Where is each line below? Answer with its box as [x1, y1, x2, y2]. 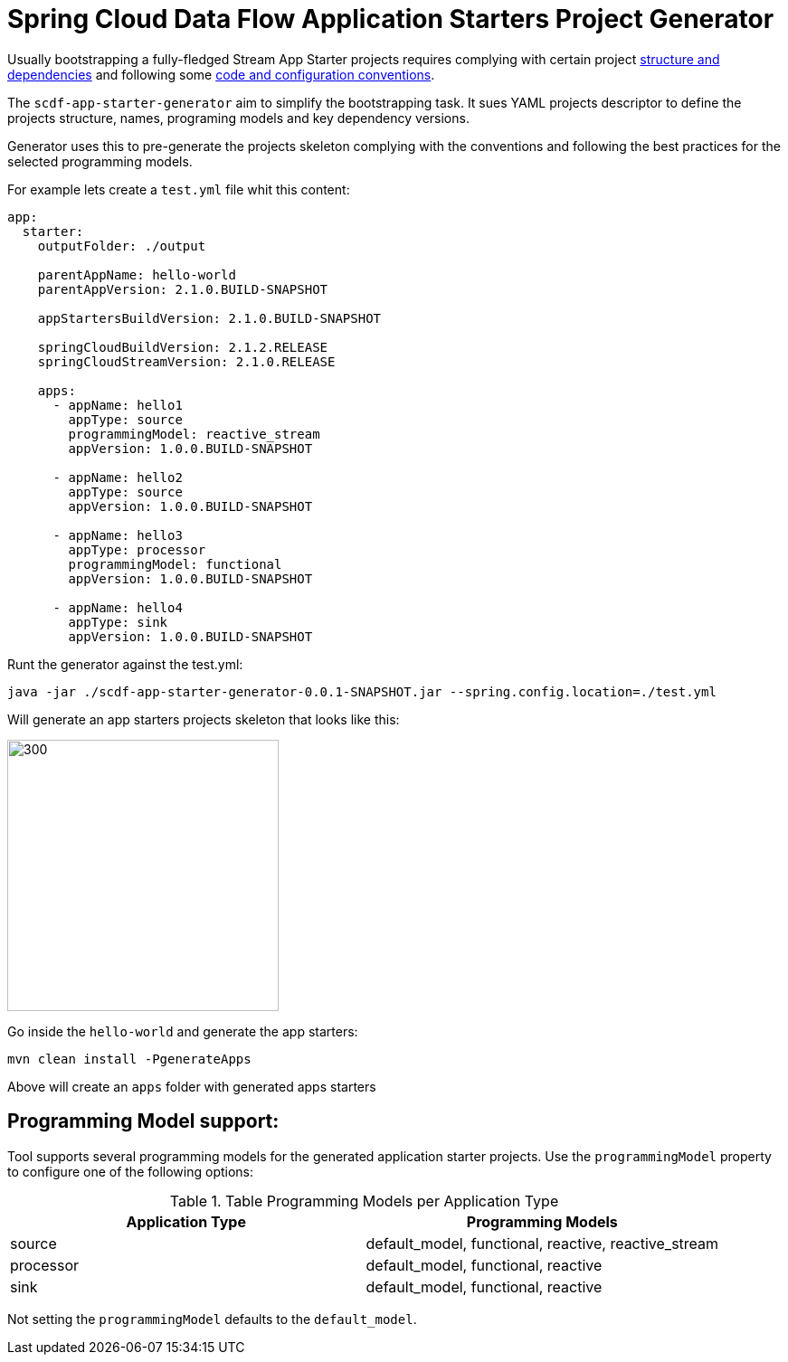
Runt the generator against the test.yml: [7, 656, 243, 672]
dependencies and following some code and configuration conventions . [7, 66, 435, 82]
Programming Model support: [7, 1110, 280, 1133]
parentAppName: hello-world [37, 267, 236, 282]
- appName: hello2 [52, 469, 183, 485]
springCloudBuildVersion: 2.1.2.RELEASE [37, 339, 328, 355]
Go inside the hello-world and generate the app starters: [7, 1023, 358, 1039]
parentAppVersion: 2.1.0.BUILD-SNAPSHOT [37, 281, 328, 297]
